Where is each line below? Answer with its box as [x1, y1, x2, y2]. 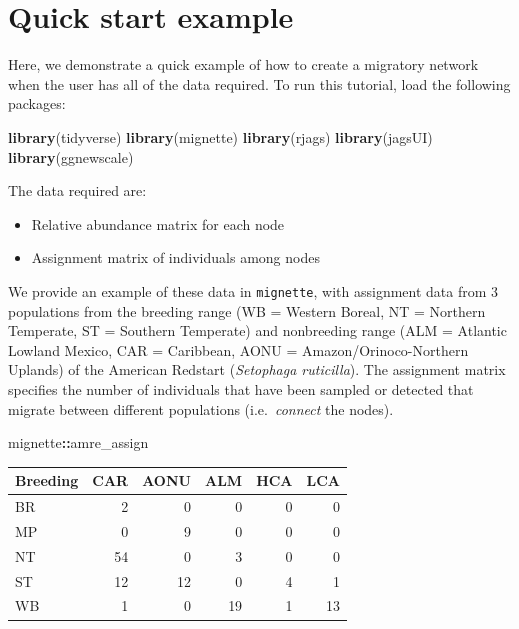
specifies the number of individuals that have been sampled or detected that [8, 378, 474, 399]
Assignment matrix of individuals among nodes [31, 247, 320, 268]
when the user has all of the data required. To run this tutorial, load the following [8, 73, 511, 94]
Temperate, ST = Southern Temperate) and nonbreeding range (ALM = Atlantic [8, 320, 507, 341]
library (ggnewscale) [8, 146, 134, 167]
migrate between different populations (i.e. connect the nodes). [8, 398, 394, 419]
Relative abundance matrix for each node [31, 213, 285, 234]
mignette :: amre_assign [8, 432, 149, 453]
